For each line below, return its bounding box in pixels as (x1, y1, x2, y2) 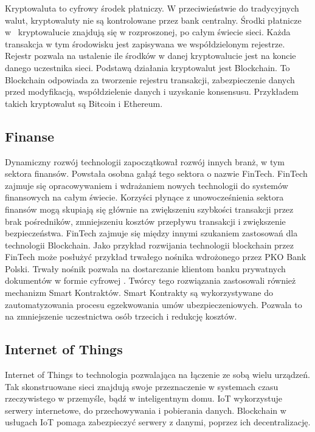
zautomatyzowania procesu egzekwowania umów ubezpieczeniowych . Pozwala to (5, 298, 302, 310)
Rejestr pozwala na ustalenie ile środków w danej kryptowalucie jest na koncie (5, 49, 296, 62)
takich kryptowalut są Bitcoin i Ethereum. (5, 97, 163, 109)
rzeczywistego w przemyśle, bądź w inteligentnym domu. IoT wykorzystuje (5, 392, 283, 405)
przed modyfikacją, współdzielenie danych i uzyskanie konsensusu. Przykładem (5, 85, 299, 98)
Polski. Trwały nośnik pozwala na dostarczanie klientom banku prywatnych (5, 262, 286, 275)
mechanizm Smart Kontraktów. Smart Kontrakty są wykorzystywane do (5, 286, 273, 299)
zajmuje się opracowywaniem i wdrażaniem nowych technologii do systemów (5, 179, 288, 191)
